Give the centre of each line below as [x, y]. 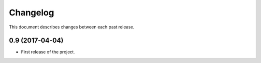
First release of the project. [48, 52]
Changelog [31, 13]
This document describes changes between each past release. [72, 27]
